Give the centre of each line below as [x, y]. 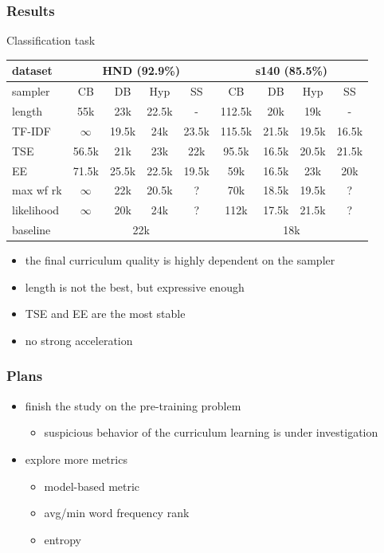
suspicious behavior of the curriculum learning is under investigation [211, 432]
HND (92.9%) [141, 71]
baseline [31, 230]
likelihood [36, 210]
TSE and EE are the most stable [105, 314]
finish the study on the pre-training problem [133, 405]
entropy [63, 539]
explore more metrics [76, 459]
